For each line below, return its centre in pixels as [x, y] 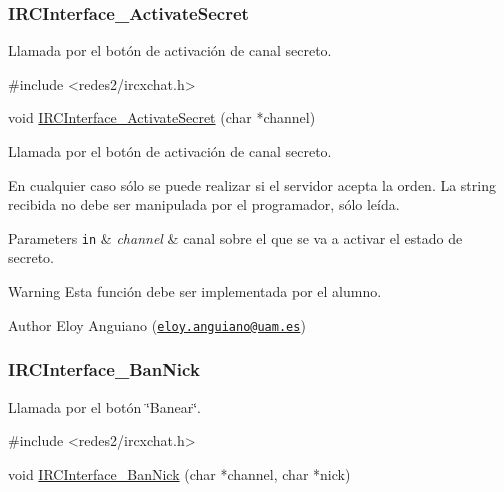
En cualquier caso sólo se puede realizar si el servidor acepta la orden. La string [252, 184]
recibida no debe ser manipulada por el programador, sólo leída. [204, 204]
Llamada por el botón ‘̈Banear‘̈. [104, 406]
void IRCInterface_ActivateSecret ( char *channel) [162, 117]
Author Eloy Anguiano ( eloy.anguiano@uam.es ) [157, 324]
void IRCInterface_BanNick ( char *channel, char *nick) [179, 473]
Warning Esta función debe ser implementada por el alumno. [195, 291]
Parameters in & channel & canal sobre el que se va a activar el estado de [235, 237]
